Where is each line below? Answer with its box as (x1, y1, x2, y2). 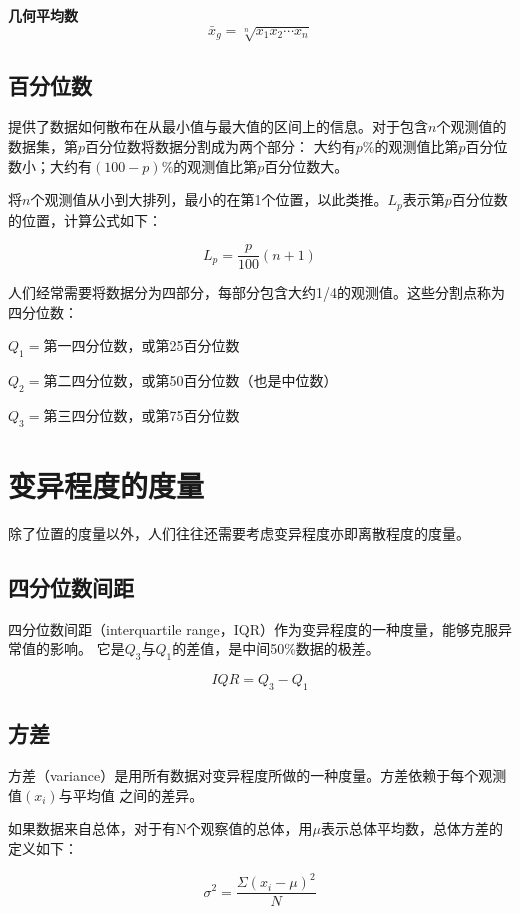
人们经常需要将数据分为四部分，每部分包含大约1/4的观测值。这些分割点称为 (8, 282, 505, 303)
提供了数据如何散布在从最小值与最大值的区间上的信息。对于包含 (8, 116, 428, 137)
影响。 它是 (49, 638, 125, 659)
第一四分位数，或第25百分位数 (43, 335, 240, 356)
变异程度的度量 (8, 465, 205, 506)
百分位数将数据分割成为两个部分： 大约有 (85, 136, 356, 156)
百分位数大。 (264, 155, 349, 176)
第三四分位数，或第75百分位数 (43, 405, 240, 426)
